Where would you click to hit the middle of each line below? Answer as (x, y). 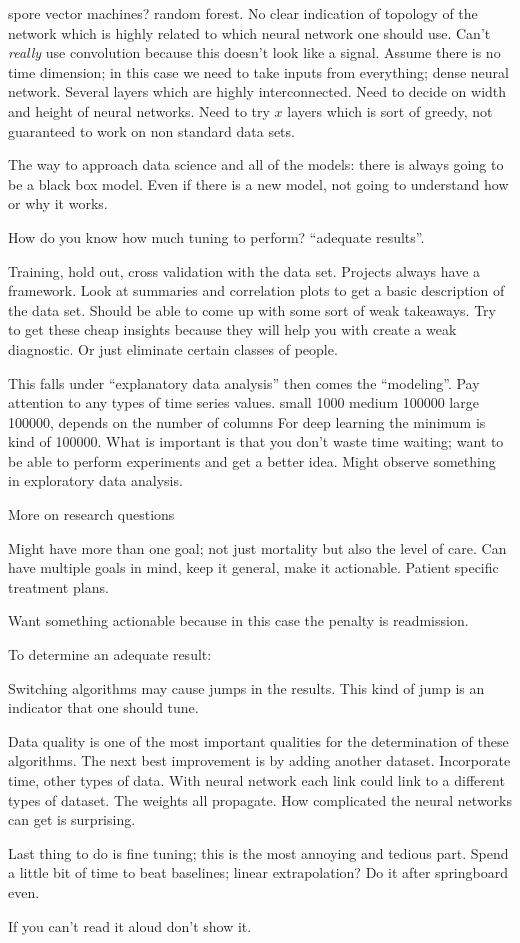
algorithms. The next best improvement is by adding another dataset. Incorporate (259, 760)
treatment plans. (58, 586)
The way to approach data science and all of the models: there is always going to (256, 164)
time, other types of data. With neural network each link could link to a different (256, 780)
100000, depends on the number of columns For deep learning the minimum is (247, 421)
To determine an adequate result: (110, 654)
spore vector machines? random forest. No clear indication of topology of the (243, 13)
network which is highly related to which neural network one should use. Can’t (249, 32)
